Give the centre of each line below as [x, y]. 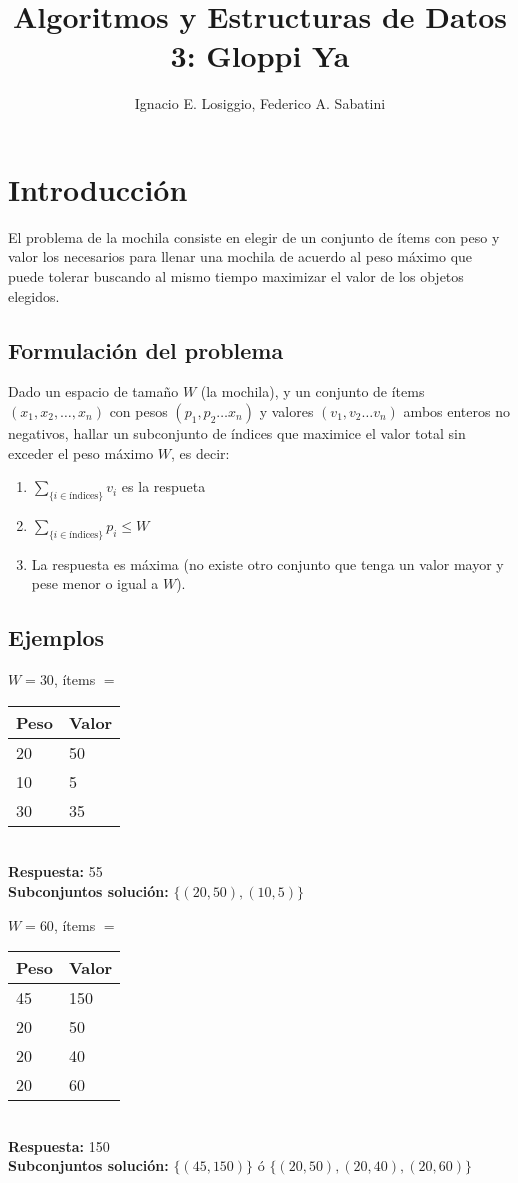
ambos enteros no [456, 411]
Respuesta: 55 [55, 871]
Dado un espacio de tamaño [93, 391]
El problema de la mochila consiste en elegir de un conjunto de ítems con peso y [254, 236]
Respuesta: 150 [59, 1145]
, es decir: [200, 452]
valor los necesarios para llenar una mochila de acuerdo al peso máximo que [240, 256]
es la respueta [163, 486]
